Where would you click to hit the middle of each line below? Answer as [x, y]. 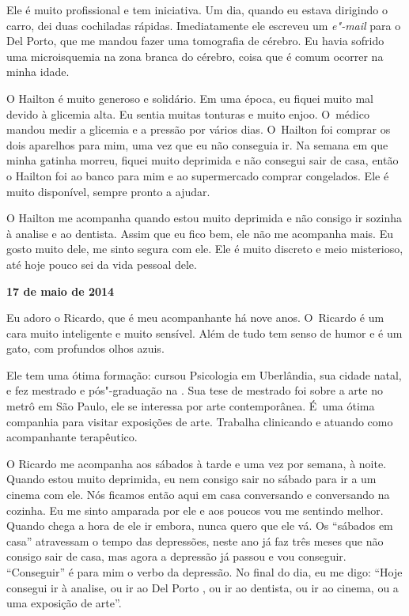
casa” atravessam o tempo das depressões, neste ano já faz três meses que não [195, 540]
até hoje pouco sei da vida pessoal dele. [102, 264]
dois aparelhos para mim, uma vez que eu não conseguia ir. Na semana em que [197, 144]
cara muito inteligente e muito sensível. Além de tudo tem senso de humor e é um [204, 333]
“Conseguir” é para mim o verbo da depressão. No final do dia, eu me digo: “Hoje [204, 572]
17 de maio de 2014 [61, 291]
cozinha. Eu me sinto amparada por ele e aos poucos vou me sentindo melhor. [195, 510]
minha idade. [38, 72]
